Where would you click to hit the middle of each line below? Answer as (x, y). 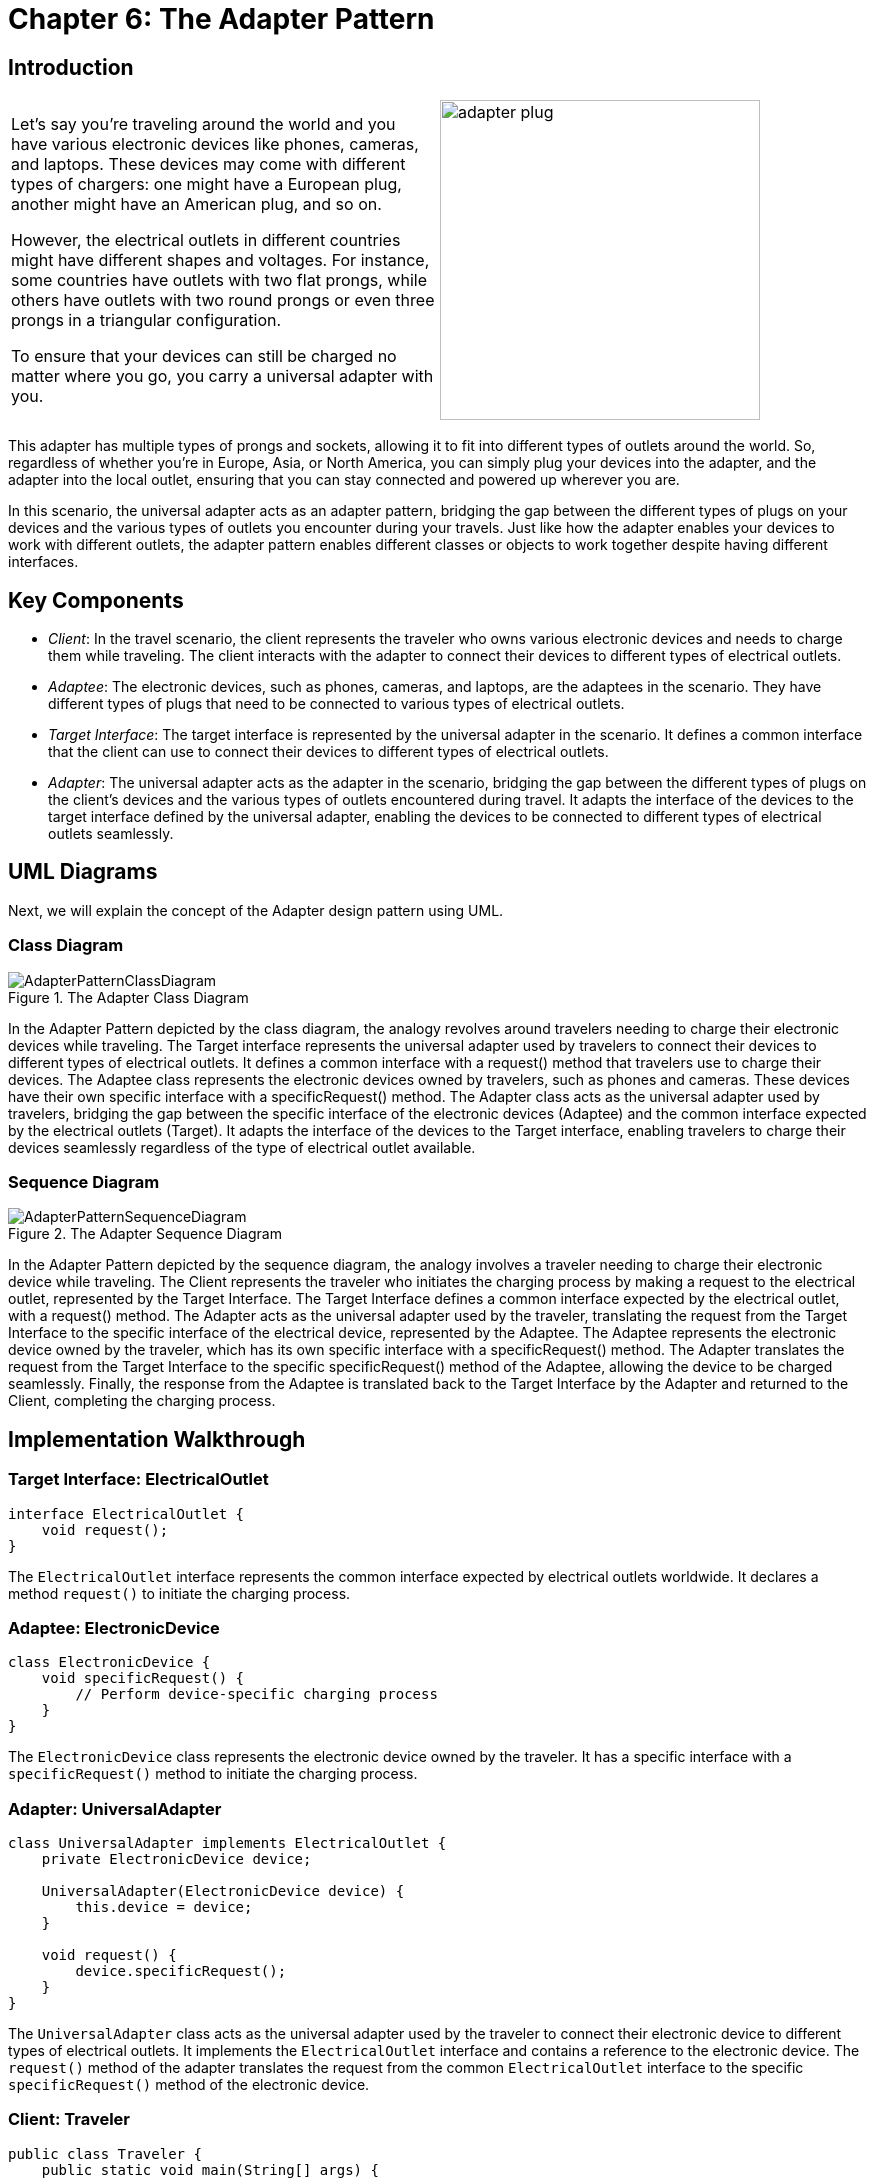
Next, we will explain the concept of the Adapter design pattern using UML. (256, 910)
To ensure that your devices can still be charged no (204, 356)
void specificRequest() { (143, 1678)
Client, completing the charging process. (142, 1401)
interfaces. (43, 562)
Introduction (71, 67)
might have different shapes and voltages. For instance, (220, 260)
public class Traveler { (105, 2153)
